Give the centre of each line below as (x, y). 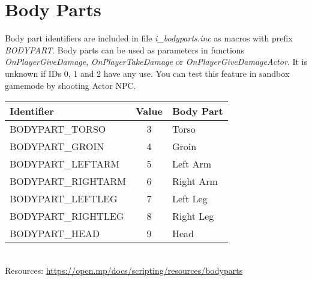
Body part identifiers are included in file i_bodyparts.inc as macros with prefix (149, 38)
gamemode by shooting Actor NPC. (70, 85)
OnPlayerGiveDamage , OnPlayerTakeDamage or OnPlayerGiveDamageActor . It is (156, 62)
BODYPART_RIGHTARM (68, 181)
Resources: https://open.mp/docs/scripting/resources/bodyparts (124, 270)
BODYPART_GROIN (57, 147)
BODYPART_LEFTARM (65, 164)
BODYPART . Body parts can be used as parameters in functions (125, 50)
